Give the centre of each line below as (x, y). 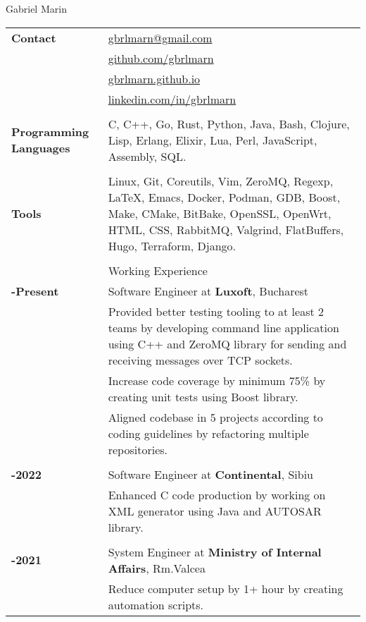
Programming (50, 132)
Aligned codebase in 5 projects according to (215, 417)
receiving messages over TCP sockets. (200, 360)
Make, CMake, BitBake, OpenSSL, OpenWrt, (220, 213)
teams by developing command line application (223, 327)
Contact (34, 37)
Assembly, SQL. (147, 156)
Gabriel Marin (36, 8)
